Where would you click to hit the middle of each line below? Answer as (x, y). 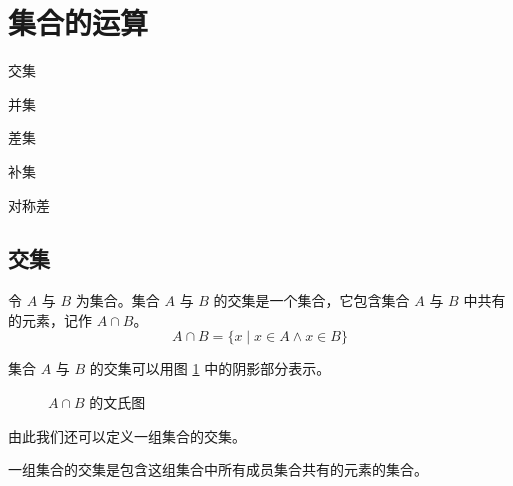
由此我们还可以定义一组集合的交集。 (127, 435)
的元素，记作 (50, 319)
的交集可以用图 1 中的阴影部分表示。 (210, 368)
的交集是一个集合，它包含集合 (311, 300)
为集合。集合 (117, 300)
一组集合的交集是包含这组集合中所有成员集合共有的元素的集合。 (218, 469)
